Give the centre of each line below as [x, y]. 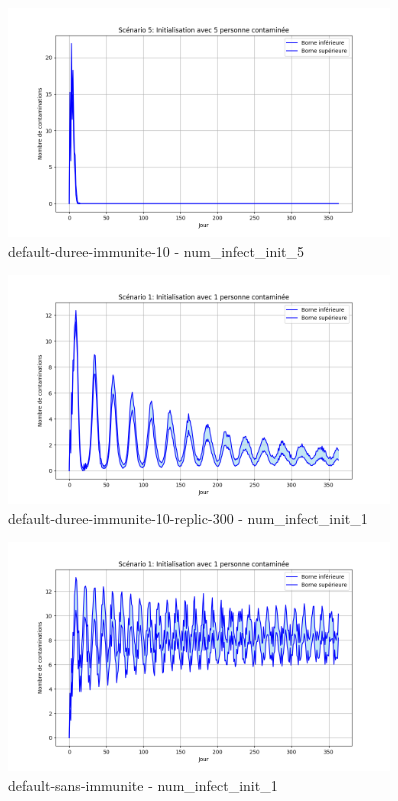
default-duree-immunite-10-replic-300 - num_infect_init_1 [188, 517]
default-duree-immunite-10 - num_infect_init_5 [156, 250]
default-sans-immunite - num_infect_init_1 [143, 784]
